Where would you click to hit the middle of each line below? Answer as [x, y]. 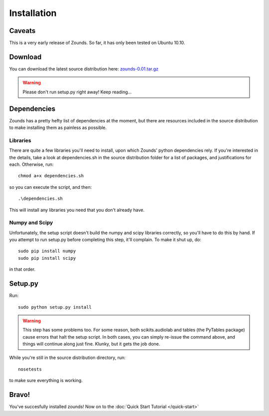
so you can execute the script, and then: [51, 187]
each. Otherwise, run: [31, 164]
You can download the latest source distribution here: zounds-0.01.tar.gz [84, 69]
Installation [33, 13]
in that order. [22, 269]
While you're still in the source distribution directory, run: [67, 358]
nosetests [30, 369]
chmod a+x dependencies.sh [51, 176]
